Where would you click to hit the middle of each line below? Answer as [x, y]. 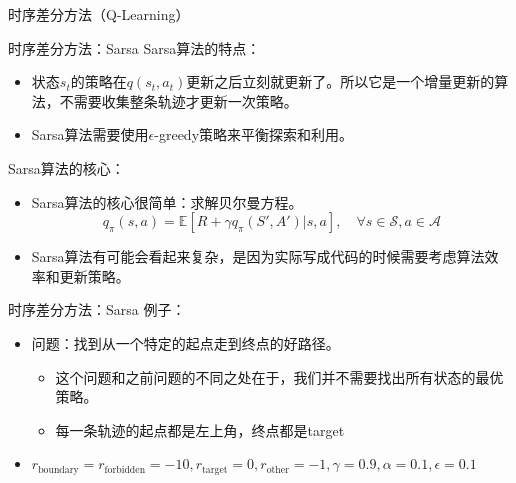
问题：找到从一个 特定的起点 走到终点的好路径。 [185, 342]
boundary [58, 469]
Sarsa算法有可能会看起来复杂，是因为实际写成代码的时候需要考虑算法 [258, 256]
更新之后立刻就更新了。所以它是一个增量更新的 [340, 81]
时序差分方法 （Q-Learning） [99, 14]
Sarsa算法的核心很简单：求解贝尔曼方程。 [167, 201]
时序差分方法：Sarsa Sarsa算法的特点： [134, 47]
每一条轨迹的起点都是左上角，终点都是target [200, 429]
